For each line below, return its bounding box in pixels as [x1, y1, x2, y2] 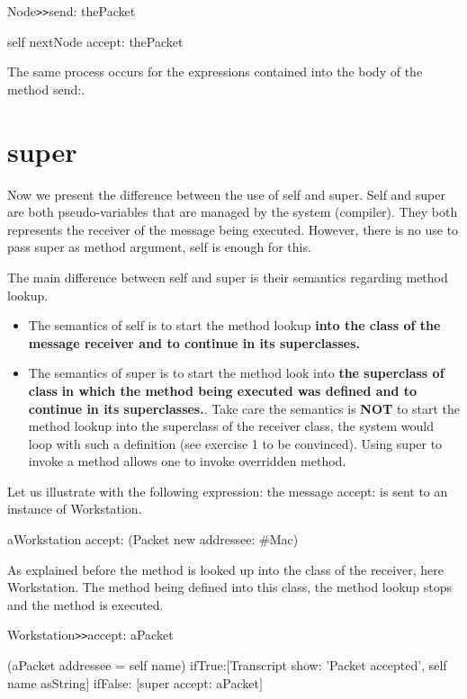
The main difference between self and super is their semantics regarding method [7, 267, 448, 286]
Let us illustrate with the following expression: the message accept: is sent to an [7, 481, 448, 500]
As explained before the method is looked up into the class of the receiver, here [7, 560, 444, 578]
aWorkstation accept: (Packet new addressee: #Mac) [7, 530, 299, 549]
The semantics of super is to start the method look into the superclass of [28, 363, 445, 382]
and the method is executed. [7, 595, 164, 614]
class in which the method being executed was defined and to [28, 381, 418, 399]
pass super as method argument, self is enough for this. [7, 237, 311, 256]
